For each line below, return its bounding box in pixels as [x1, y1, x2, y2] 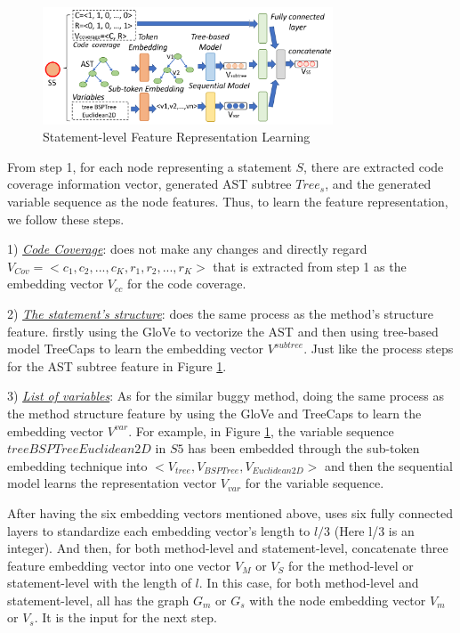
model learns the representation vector [7, 474, 217, 492]
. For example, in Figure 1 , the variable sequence [128, 421, 394, 440]
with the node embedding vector [249, 590, 426, 609]
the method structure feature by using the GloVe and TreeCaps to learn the [7, 403, 422, 422]
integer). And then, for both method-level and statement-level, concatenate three [7, 539, 448, 557]
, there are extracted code [303, 157, 444, 175]
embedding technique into [7, 456, 148, 475]
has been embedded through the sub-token [188, 439, 420, 458]
